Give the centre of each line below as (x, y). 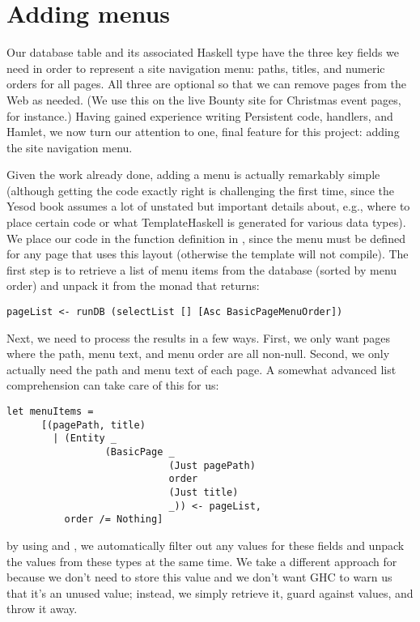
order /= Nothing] (114, 520)
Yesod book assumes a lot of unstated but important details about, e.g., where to (208, 206)
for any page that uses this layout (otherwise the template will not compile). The (208, 254)
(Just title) (204, 492)
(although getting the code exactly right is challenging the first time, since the (201, 190)
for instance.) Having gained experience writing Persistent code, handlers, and (200, 115)
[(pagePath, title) (93, 425)
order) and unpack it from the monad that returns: (133, 285)
